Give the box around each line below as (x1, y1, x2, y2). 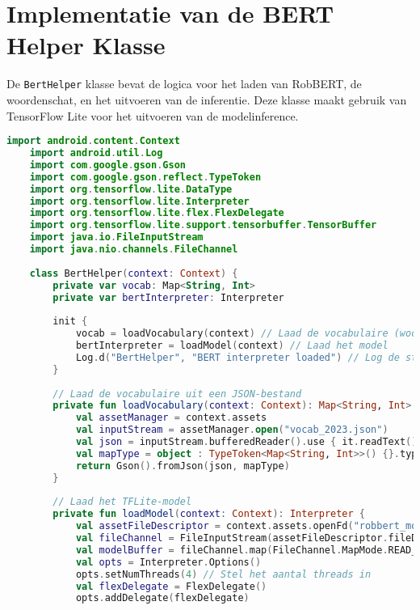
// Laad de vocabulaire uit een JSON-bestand (52, 388, 302, 400)
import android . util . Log (29, 147, 163, 159)
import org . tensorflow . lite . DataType (29, 183, 233, 195)
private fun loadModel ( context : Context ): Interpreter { (52, 508, 366, 520)
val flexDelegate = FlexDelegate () (75, 580, 267, 592)
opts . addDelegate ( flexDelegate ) (75, 592, 250, 604)
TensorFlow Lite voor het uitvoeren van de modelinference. (6, 107, 299, 124)
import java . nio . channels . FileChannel (29, 244, 238, 256)
